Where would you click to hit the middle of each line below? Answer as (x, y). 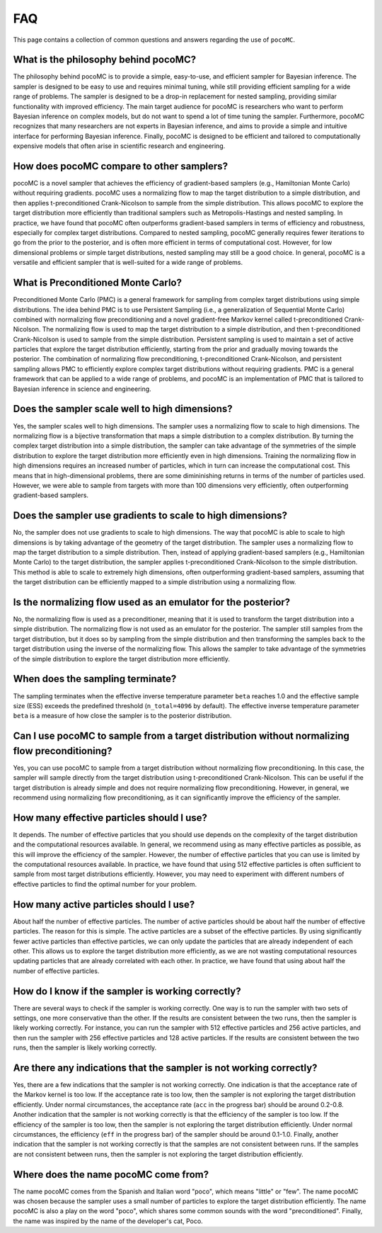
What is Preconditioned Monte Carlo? (98, 283)
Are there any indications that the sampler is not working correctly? (165, 1068)
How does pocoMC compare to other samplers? (121, 166)
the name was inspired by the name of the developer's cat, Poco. (108, 1221)
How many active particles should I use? (104, 904)
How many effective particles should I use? (110, 818)
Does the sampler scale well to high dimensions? (123, 409)
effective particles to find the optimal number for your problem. (105, 884)
